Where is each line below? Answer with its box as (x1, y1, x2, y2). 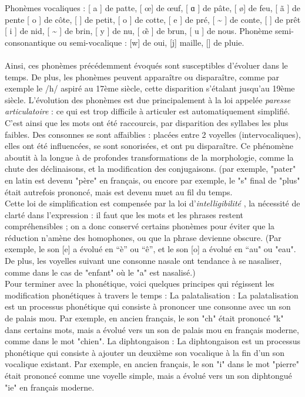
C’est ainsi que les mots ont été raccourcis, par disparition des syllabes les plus (5, 116, 289, 128)
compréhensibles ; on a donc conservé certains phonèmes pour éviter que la (5, 220, 275, 232)
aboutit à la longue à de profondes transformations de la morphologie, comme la (5, 151, 294, 163)
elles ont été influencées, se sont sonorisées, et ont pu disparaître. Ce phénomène (5, 140, 294, 152)
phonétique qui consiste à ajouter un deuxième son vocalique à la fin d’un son (5, 346, 284, 358)
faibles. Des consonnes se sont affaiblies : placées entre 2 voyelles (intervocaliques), (5, 128, 301, 140)
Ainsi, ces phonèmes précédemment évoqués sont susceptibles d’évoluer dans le (5, 59, 288, 71)
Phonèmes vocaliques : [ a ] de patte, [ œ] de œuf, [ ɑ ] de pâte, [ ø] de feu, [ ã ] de (5, 2, 301, 13)
